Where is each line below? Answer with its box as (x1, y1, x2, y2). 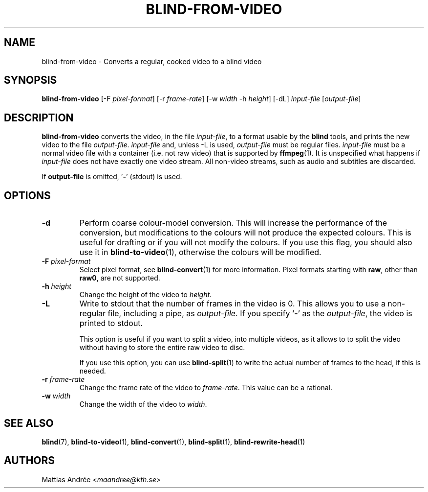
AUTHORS (4, 454, 55, 467)
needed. (79, 367, 106, 375)
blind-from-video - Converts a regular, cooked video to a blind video (42, 57, 262, 66)
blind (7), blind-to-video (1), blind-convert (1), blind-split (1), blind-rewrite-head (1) (42, 437, 305, 446)
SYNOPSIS (4, 74, 57, 87)
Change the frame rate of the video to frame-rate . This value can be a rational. (79, 383, 332, 392)
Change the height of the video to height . (79, 290, 212, 299)
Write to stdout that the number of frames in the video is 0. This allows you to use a (79, 299, 385, 309)
